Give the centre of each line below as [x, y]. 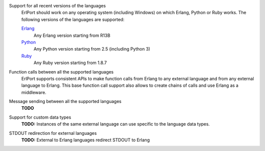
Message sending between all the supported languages [65, 101]
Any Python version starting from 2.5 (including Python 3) [92, 49]
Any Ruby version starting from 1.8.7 [70, 63]
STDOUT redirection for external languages [53, 133]
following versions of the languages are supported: [73, 19]
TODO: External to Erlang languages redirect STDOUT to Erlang [85, 140]
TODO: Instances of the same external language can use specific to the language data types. [116, 124]
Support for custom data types [40, 117]
